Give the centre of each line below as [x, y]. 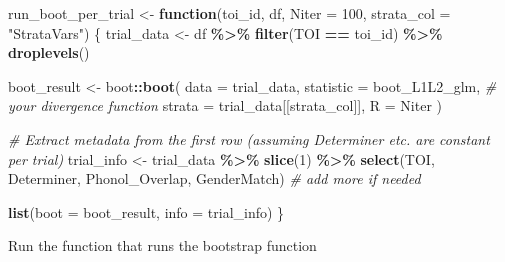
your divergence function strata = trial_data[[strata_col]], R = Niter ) [225, 105]
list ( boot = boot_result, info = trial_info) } [146, 211]
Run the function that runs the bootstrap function [162, 245]
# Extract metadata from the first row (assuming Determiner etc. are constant [249, 138]
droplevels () [49, 52]
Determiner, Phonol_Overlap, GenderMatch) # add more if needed [214, 178]
